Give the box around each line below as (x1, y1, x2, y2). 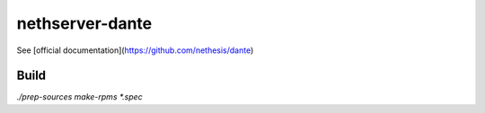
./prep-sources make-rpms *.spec (16, 91, 143, 102)
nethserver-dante (16, 13, 153, 33)
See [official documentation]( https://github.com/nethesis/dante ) (16, 45, 254, 56)
